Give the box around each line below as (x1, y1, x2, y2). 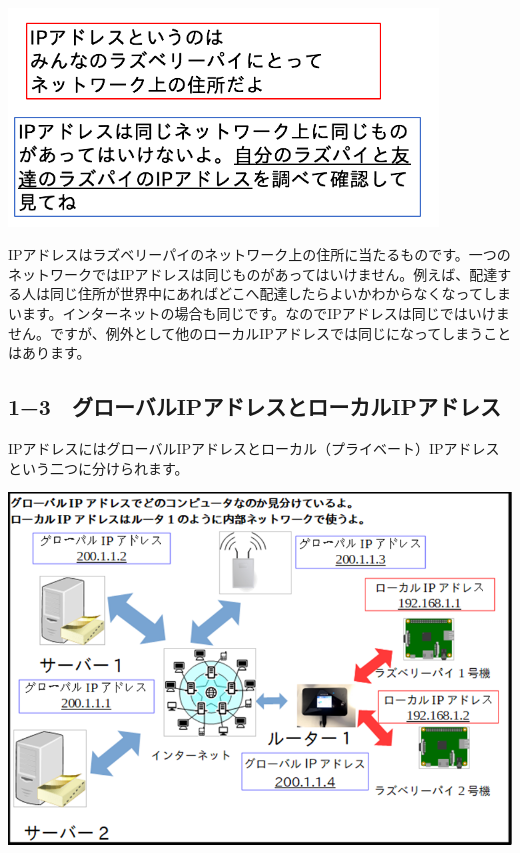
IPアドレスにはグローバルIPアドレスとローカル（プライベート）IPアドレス (8, 438, 500, 458)
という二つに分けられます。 (8, 457, 189, 478)
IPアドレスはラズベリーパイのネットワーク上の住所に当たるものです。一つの (8, 244, 511, 265)
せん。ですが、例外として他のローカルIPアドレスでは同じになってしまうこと (8, 322, 512, 343)
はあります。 (8, 342, 91, 363)
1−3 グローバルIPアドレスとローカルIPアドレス (8, 391, 502, 422)
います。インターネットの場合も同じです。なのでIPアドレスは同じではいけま (8, 303, 510, 324)
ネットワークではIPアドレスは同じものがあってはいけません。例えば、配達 (8, 263, 498, 284)
